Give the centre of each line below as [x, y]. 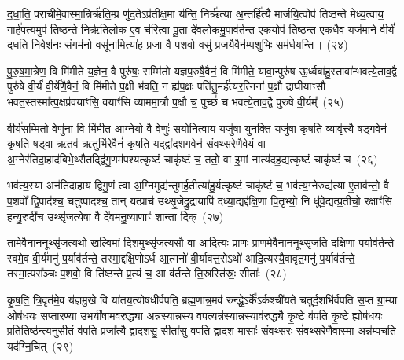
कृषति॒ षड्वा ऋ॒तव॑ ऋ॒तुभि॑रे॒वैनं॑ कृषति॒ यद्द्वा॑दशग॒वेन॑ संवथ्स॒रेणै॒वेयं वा [136, 143]
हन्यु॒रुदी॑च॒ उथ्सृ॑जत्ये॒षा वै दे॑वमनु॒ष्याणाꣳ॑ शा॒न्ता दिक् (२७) [116, 216]
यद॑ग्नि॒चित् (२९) [40, 345]
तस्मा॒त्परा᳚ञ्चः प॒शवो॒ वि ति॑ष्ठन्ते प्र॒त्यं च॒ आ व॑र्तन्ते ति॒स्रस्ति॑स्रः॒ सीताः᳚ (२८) [147, 273]
